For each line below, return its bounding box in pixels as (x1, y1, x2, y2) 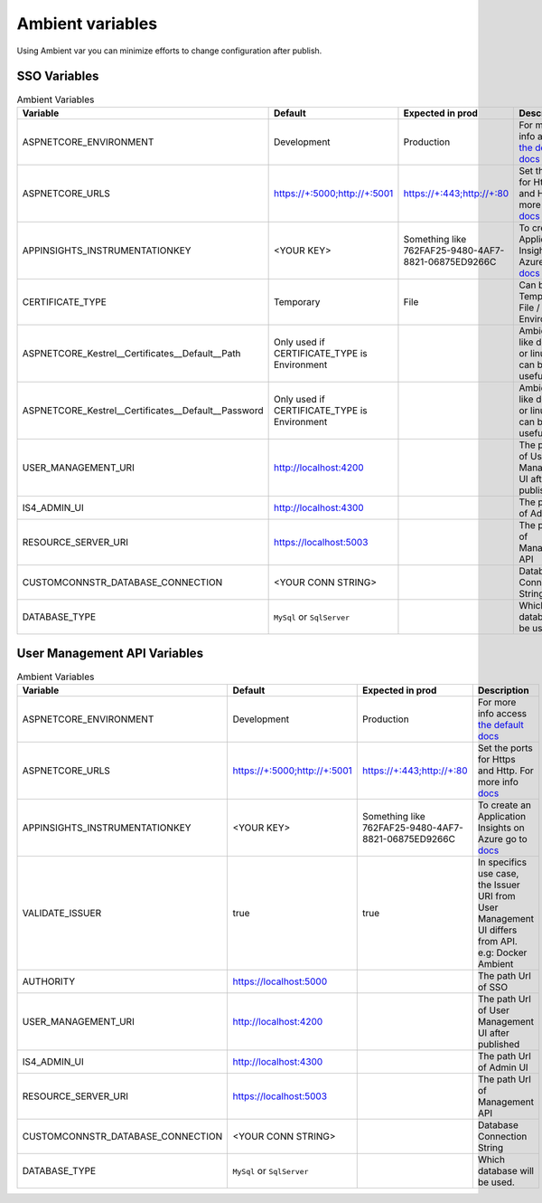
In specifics (477, 856, 528, 868)
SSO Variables (16, 69, 99, 84)
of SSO (477, 980, 509, 993)
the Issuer (477, 878, 520, 891)
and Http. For (477, 764, 535, 777)
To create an (477, 799, 532, 811)
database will (477, 1164, 535, 1177)
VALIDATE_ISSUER (22, 906, 102, 919)
